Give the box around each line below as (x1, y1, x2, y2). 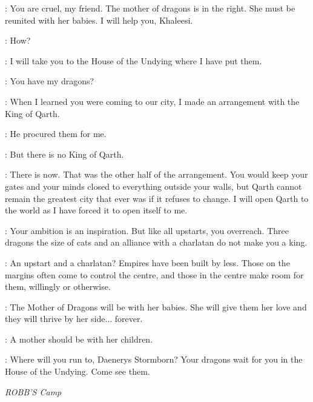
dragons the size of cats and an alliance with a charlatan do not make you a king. (5, 236, 308, 249)
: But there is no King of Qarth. (5, 147, 124, 160)
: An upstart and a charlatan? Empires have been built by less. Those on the (5, 256, 290, 269)
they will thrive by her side (5, 312, 105, 325)
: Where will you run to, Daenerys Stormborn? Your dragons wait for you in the (5, 353, 303, 366)
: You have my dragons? (5, 75, 94, 87)
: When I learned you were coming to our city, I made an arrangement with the (5, 95, 300, 107)
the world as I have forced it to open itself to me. (5, 204, 188, 216)
